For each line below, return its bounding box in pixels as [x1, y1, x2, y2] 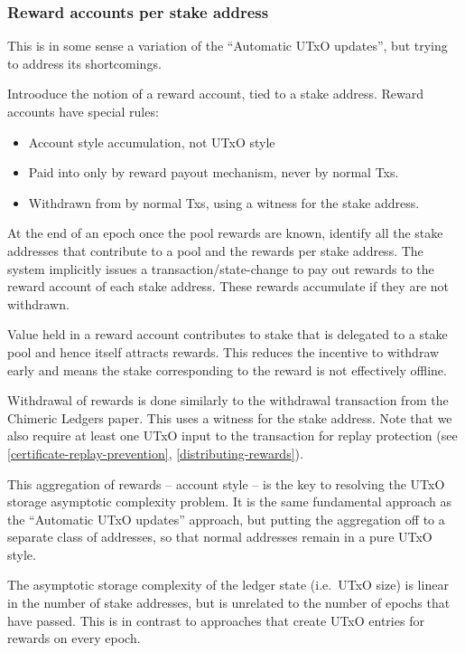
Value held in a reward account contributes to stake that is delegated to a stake [7, 325, 448, 344]
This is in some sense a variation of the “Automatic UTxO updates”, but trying [7, 36, 448, 55]
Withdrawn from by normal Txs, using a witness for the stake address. [28, 193, 420, 212]
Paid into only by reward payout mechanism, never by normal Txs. [28, 163, 399, 182]
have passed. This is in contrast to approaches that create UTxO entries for [7, 610, 424, 629]
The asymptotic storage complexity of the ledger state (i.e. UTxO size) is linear [7, 575, 449, 594]
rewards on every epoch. [7, 629, 141, 648]
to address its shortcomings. [7, 53, 162, 72]
